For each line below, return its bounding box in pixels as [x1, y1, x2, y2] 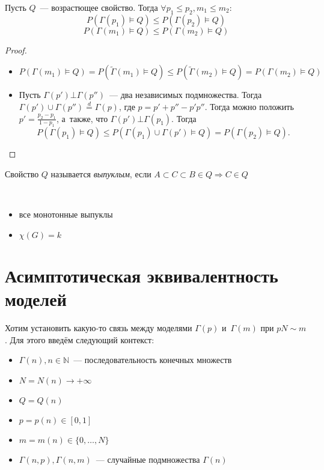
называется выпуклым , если [50, 167, 151, 180]
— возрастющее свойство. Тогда [40, 1, 158, 13]
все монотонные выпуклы [19, 208, 113, 221]
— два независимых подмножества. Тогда [109, 88, 262, 101]
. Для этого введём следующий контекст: [5, 333, 154, 346]
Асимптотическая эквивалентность [5, 263, 278, 287]
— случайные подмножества [96, 453, 200, 465]
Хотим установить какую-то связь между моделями [5, 322, 192, 334]
